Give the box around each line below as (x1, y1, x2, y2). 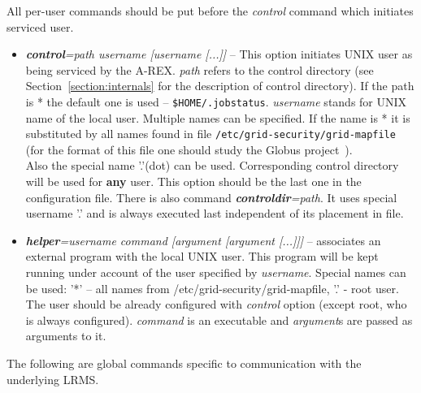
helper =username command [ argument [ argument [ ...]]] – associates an (25, 231, 381, 248)
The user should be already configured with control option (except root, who (25, 296, 407, 313)
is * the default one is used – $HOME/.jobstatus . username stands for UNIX (25, 93, 407, 110)
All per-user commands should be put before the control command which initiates (7, 2, 414, 19)
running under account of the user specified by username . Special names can (25, 264, 406, 281)
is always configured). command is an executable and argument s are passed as (25, 311, 413, 328)
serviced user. (7, 18, 74, 35)
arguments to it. (25, 327, 106, 344)
